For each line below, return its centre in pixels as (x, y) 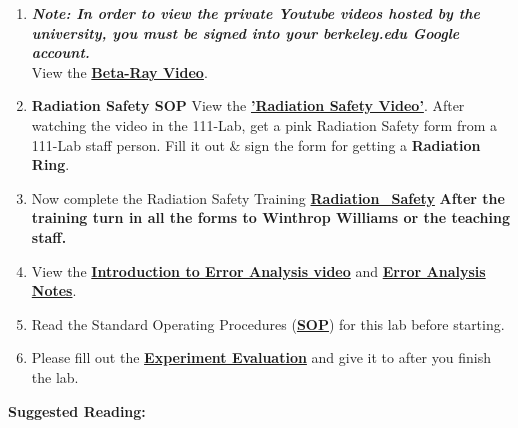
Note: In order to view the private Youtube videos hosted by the (255, 13)
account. (60, 52)
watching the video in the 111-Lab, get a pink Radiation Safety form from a (264, 124)
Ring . (50, 164)
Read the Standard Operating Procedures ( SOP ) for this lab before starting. (268, 323)
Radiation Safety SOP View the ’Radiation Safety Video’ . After (248, 105)
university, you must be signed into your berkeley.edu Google (245, 32)
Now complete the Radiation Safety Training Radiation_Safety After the (268, 197)
